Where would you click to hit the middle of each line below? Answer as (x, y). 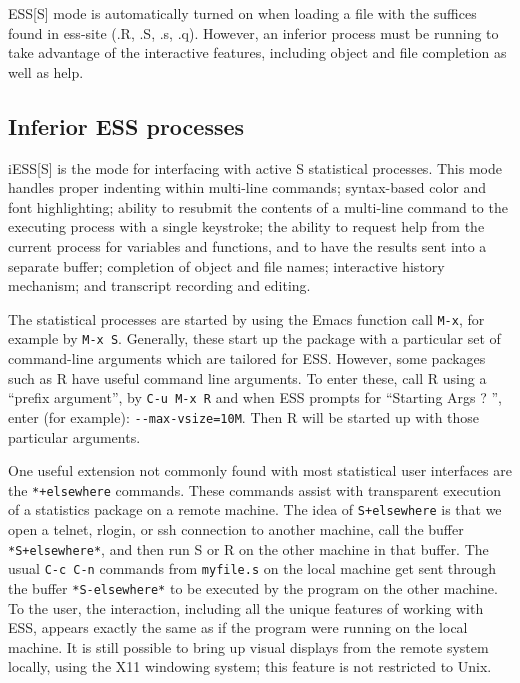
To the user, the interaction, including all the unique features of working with (246, 607)
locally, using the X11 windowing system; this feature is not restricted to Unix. (250, 666)
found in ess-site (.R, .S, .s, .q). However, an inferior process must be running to (253, 32)
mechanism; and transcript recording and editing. (159, 285)
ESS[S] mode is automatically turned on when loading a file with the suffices (242, 13)
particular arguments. (74, 436)
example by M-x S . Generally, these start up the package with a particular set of (254, 338)
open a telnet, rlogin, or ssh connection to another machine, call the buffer (236, 529)
